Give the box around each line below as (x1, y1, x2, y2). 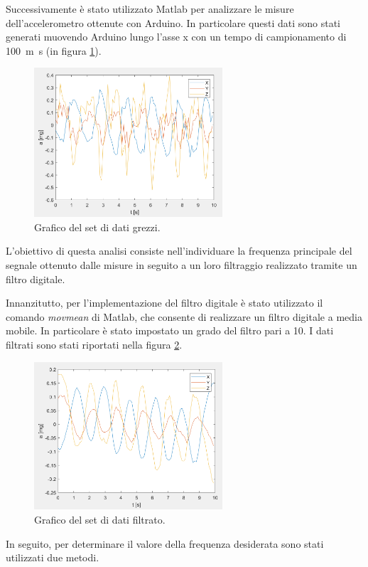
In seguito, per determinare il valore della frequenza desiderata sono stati (6, 536, 324, 551)
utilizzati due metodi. (6, 550, 99, 565)
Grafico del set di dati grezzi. (34, 219, 161, 234)
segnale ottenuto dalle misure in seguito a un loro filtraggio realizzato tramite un (6, 257, 357, 272)
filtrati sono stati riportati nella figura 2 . (6, 337, 183, 351)
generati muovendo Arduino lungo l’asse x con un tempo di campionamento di (6, 29, 347, 44)
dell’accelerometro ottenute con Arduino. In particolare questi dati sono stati (6, 15, 340, 30)
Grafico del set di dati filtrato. (34, 512, 166, 527)
